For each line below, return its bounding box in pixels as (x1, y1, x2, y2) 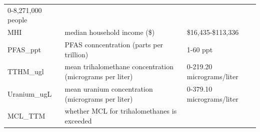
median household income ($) (64, 27, 155, 37)
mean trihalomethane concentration (64, 61, 173, 72)
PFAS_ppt (7, 44, 41, 54)
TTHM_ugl (7, 66, 44, 77)
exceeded (64, 115, 92, 126)
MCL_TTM (7, 111, 45, 121)
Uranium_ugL (7, 88, 52, 99)
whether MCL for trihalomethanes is (64, 106, 177, 116)
